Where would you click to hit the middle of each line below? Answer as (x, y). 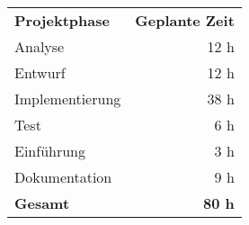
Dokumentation (63, 177)
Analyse (40, 46)
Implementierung (68, 99)
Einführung (50, 151)
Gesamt (42, 203)
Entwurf (40, 72)
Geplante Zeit (185, 20)
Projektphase (62, 20)
